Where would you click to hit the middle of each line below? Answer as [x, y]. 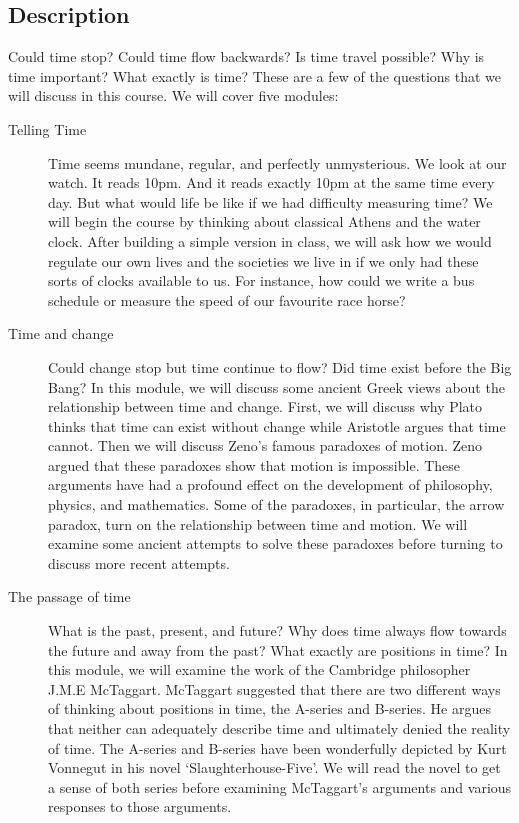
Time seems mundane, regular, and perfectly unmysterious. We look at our [277, 162]
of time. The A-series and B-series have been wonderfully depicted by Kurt [277, 747]
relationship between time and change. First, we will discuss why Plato [265, 406]
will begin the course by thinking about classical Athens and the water [264, 221]
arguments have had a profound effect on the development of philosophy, [270, 484]
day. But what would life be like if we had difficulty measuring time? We [270, 201]
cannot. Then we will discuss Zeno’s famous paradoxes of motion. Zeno [265, 445]
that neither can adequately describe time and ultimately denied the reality [279, 728]
